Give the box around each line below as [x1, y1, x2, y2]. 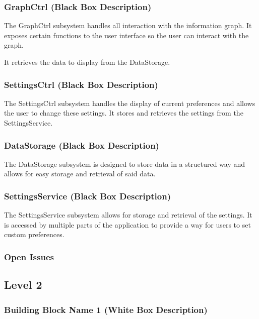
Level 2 [4, 277, 42, 292]
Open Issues [4, 250, 54, 263]
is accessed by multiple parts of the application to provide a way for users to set [4, 219, 251, 230]
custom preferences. [4, 229, 64, 240]
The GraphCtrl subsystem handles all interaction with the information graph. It [4, 20, 252, 31]
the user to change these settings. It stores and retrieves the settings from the [4, 108, 243, 118]
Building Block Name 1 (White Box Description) [4, 303, 208, 315]
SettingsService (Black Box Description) [4, 189, 171, 202]
